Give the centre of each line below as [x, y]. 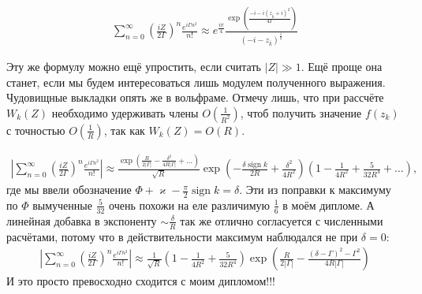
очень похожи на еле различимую [190, 205]
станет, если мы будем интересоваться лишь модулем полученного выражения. [196, 82]
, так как [124, 130]
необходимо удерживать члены [125, 112]
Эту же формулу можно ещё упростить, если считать [134, 66]
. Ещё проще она [342, 66]
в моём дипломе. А [329, 205]
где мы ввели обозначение [69, 190]
